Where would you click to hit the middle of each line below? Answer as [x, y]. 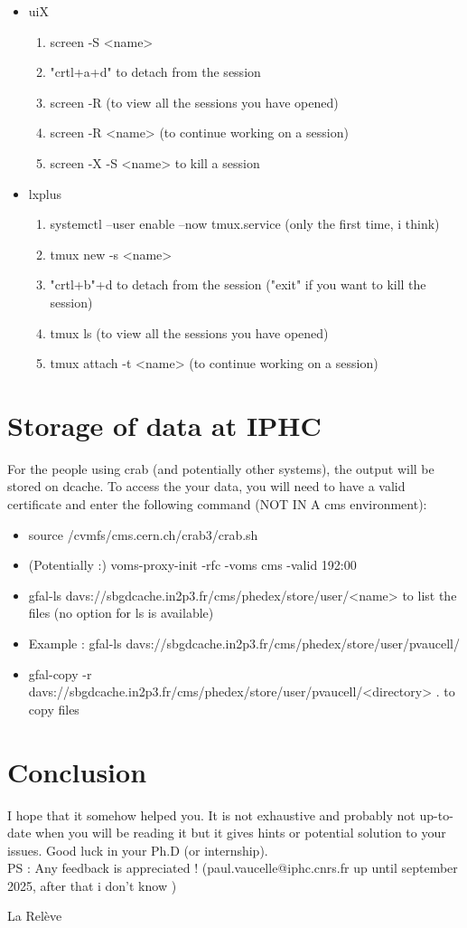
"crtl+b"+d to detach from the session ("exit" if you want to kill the [238, 284]
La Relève [35, 916]
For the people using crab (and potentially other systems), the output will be [221, 468]
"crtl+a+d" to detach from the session [155, 72]
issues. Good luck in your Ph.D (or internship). [138, 850]
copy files [54, 709]
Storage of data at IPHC [164, 425]
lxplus [45, 193]
